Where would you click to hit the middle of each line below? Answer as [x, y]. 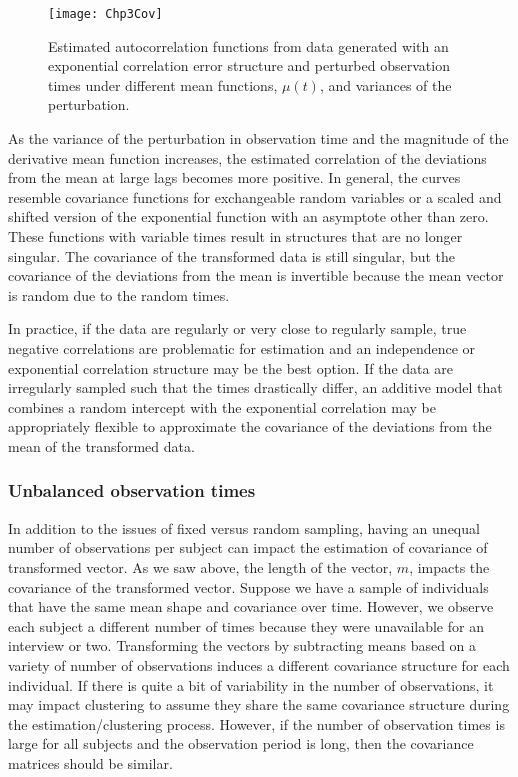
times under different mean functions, [163, 84]
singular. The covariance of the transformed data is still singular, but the [232, 255]
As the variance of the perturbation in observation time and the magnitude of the [258, 138]
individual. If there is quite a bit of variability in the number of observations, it [251, 684]
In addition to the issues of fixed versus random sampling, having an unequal [244, 527]
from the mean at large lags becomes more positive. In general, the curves [234, 177]
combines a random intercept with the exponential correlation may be [222, 406]
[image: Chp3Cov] [105, 14]
